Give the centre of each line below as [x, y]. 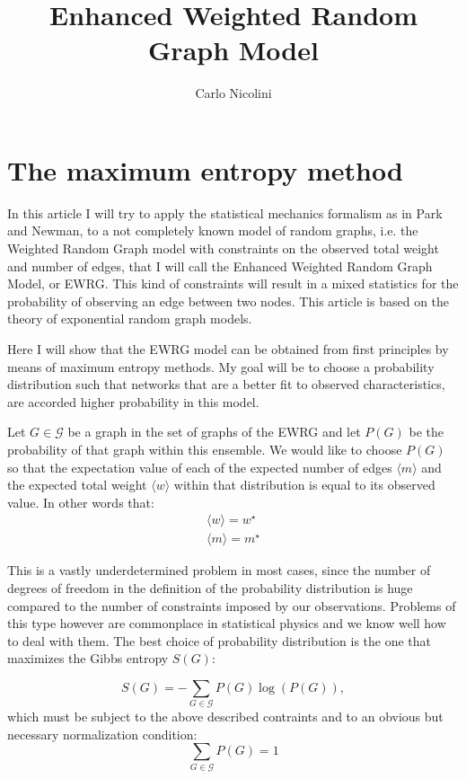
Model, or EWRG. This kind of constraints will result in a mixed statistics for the [233, 283]
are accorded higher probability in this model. [133, 401]
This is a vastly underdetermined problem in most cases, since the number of [219, 570]
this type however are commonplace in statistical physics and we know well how [227, 623]
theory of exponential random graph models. [130, 319]
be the [426, 432]
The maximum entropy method [205, 169]
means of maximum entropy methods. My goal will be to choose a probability [221, 366]
